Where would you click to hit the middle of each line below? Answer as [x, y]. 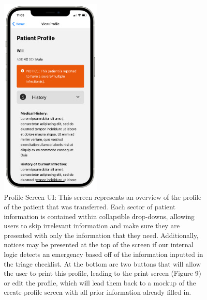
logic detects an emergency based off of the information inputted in [103, 254]
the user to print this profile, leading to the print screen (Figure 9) [103, 273]
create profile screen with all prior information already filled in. [97, 292]
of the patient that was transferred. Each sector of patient [90, 206]
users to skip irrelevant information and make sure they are [92, 226]
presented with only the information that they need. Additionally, [101, 235]
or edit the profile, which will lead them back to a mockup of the [100, 282]
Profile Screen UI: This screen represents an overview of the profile [103, 197]
